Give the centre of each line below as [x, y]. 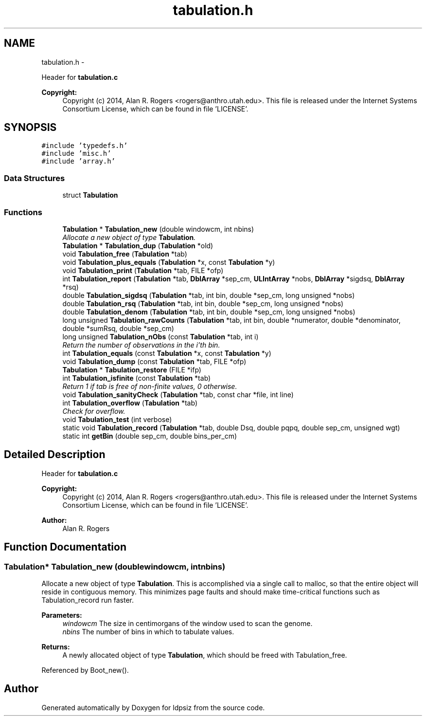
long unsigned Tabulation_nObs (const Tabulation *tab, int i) [160, 336]
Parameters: [62, 615]
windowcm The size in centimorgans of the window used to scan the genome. [187, 623]
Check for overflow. [94, 411]
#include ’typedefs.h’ [85, 146]
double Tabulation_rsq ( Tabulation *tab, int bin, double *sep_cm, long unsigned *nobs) [203, 303]
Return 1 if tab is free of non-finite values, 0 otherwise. [150, 386]
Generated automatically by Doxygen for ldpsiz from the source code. [153, 707]
